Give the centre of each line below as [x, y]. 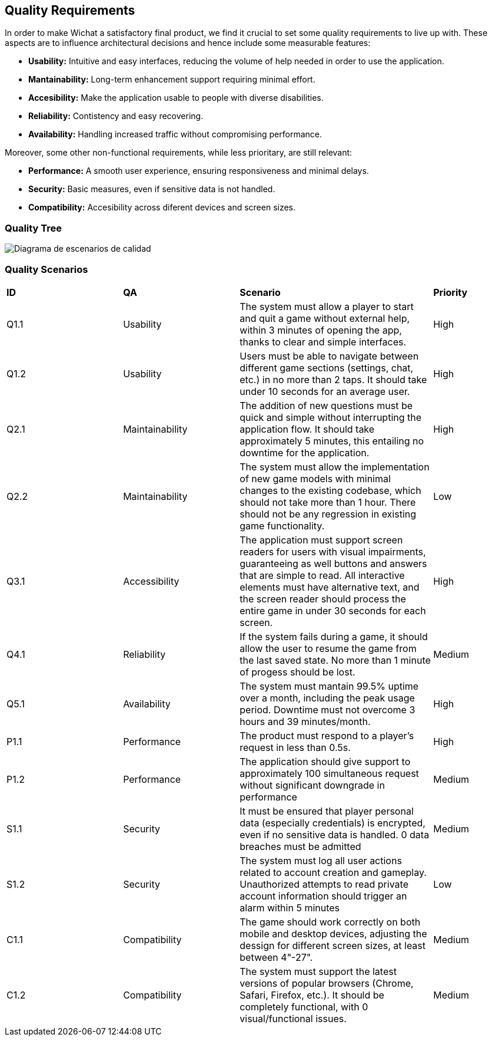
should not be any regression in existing [328, 514]
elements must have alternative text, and [330, 587]
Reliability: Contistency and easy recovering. [116, 116]
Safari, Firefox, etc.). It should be [312, 995]
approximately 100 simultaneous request [329, 773]
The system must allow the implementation [335, 467]
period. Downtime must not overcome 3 [328, 709]
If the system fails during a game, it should [334, 636]
